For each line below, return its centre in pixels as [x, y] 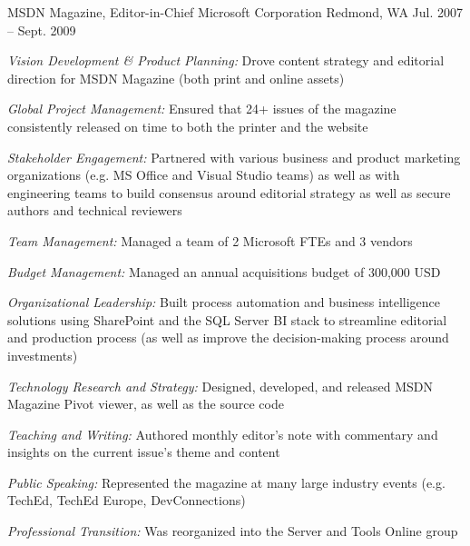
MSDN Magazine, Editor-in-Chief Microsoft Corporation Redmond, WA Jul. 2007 [235, 12]
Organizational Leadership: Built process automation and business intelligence [224, 302]
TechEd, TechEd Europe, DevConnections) [127, 500]
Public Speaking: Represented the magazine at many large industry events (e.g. [226, 482]
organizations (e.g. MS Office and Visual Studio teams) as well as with [204, 175]
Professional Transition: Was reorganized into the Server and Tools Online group [233, 531]
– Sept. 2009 [42, 30]
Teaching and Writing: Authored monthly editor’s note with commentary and [223, 434]
